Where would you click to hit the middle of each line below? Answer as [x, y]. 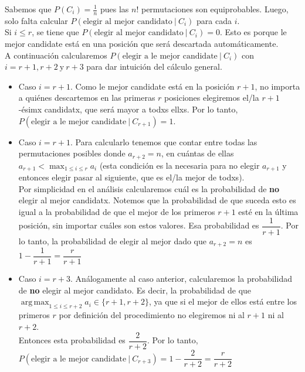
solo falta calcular [36, 20]
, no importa [277, 86]
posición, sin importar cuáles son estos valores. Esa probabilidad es [139, 225]
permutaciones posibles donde [72, 153]
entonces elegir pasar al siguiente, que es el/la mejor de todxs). [131, 177]
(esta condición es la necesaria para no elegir [179, 165]
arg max [35, 303]
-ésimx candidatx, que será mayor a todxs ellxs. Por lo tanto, [128, 109]
